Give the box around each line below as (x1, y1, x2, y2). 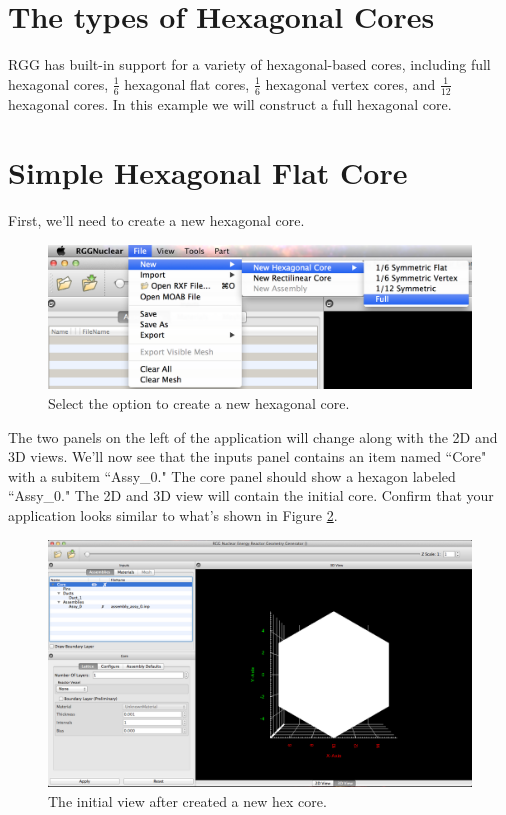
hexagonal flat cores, (124, 73, 250, 94)
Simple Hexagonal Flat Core (8, 152, 408, 193)
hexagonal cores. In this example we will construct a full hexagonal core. (8, 93, 452, 114)
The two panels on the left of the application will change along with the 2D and (8, 426, 498, 447)
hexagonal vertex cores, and (265, 73, 436, 94)
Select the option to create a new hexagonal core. (48, 392, 350, 413)
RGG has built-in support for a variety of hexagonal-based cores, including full (8, 54, 491, 75)
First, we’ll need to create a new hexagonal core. (8, 210, 305, 231)
